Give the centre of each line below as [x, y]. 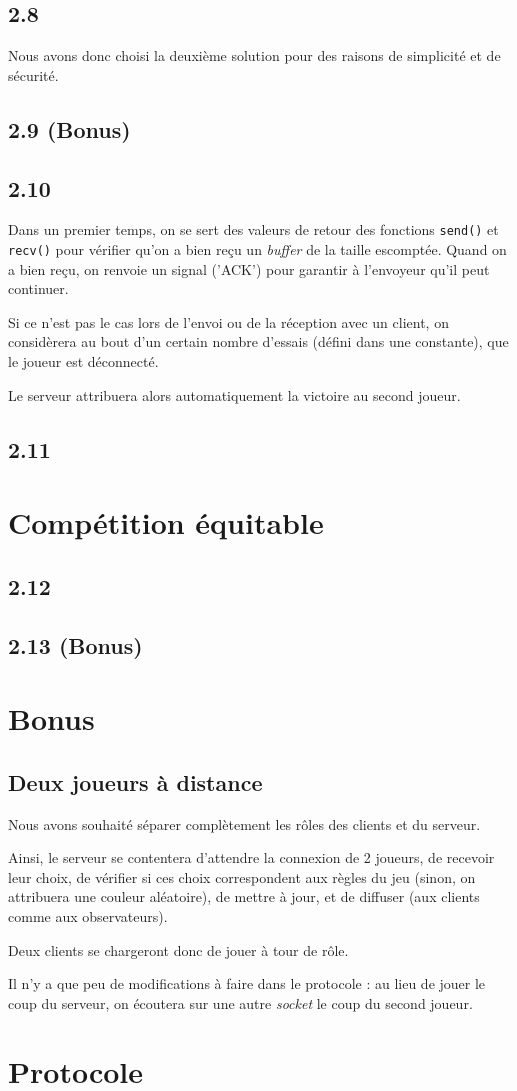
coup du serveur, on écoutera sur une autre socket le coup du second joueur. [240, 1002]
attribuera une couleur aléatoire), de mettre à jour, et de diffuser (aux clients [244, 896]
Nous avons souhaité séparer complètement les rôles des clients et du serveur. [244, 823]
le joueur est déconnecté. [83, 361]
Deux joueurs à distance [135, 781]
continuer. [38, 288]
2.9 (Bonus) [69, 128]
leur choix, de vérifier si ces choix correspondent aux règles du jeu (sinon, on [242, 876]
